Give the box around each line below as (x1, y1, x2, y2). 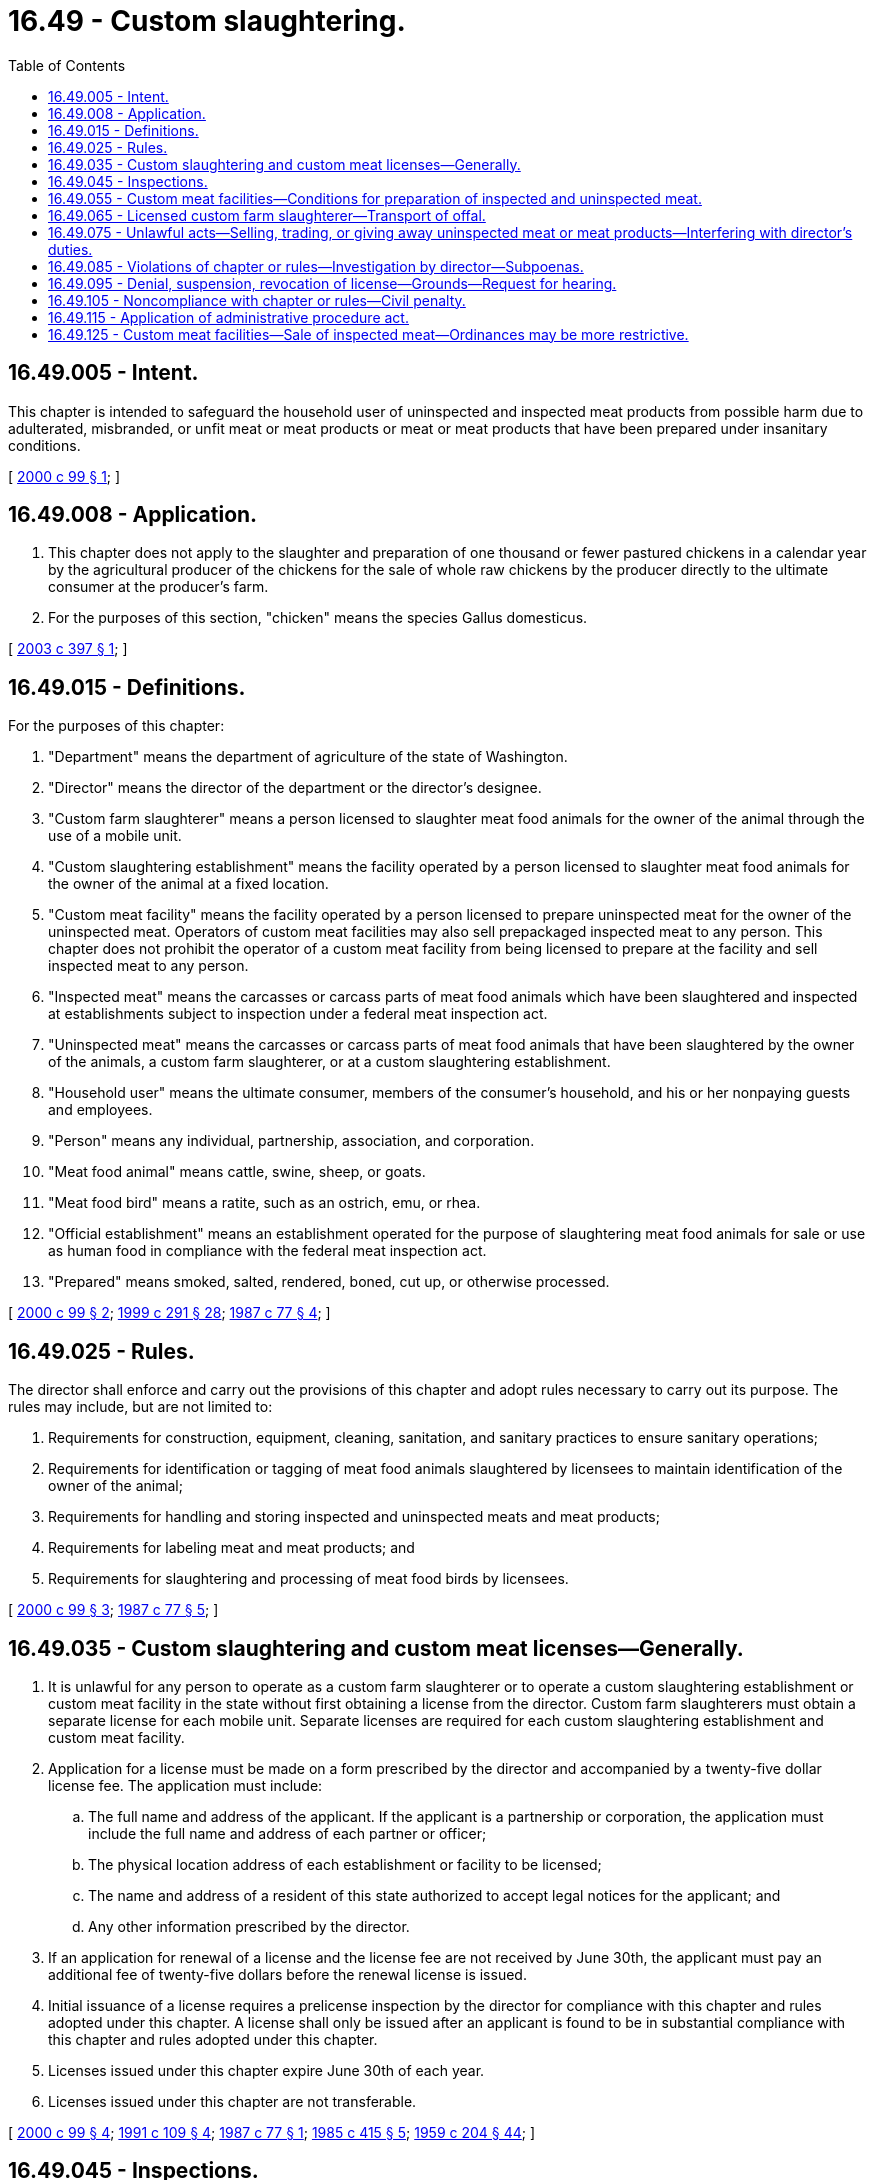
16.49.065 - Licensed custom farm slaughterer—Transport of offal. (48, 206, 486, 224)
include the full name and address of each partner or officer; (88, 1824, 487, 1842)
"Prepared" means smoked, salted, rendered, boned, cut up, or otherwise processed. (48, 1273, 610, 1291)
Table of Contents (8, 56, 126, 74)
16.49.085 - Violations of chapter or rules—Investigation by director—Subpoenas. (48, 257, 584, 275)
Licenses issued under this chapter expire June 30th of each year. (48, 2061, 485, 2079)
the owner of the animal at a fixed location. (48, 875, 329, 893)
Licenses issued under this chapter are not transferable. (48, 2092, 417, 2110)
